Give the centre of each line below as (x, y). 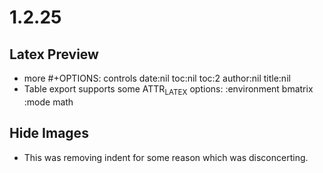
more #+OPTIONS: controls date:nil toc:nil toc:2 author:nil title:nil (157, 78)
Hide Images (49, 133)
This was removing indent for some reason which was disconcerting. (166, 157)
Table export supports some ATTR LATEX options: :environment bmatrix (168, 90)
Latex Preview (54, 54)
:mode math (48, 102)
